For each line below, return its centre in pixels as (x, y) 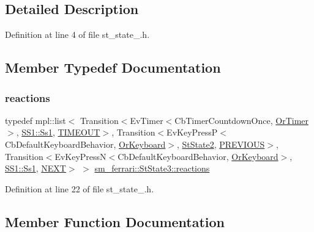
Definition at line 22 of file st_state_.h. (80, 188)
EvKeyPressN (80, 156)
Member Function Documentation (115, 221)
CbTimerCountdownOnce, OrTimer (242, 120)
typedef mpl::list (36, 120)
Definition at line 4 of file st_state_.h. (77, 34)
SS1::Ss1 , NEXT (36, 168)
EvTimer (147, 120)
